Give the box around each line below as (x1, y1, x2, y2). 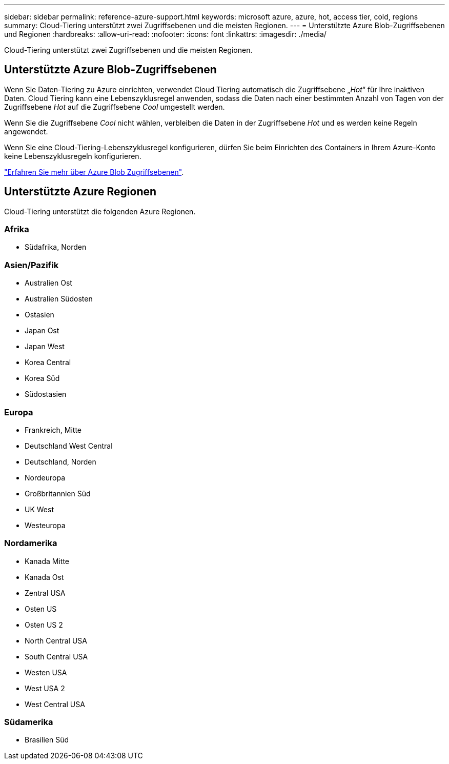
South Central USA (25, 652, 88, 661)
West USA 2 (25, 683, 65, 693)
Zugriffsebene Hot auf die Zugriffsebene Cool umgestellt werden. (4, 102, 225, 111)
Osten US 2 (25, 620, 63, 629)
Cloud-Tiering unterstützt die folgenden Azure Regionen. (4, 207, 196, 216)
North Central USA (25, 636, 87, 645)
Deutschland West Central (25, 441, 113, 450)
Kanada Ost (25, 572, 64, 581)
